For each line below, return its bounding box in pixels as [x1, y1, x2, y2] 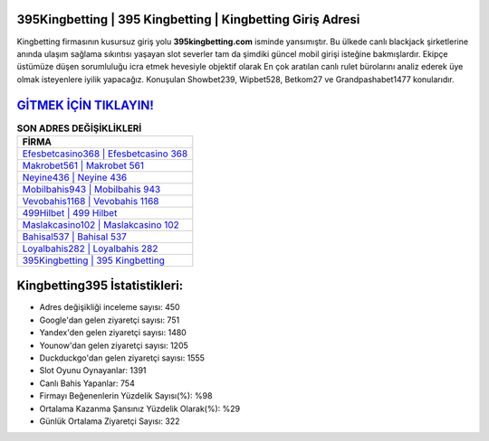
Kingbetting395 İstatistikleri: [16, 278, 184, 294]
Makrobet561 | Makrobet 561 [22, 159, 145, 172]
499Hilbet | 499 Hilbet [22, 206, 118, 219]
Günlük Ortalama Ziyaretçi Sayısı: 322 [39, 416, 180, 427]
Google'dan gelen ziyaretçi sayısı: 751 [39, 314, 180, 325]
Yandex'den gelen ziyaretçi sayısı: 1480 [39, 327, 187, 338]
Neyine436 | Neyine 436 [22, 171, 128, 183]
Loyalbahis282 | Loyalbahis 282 [22, 242, 158, 255]
